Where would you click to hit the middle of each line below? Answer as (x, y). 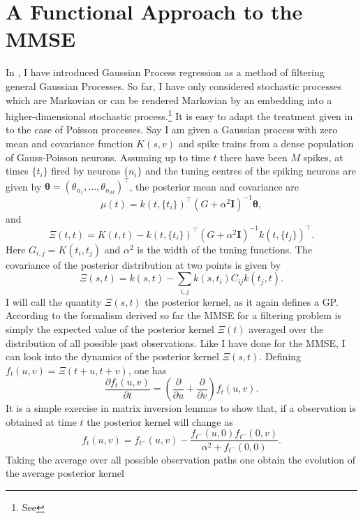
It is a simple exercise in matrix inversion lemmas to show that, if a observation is (181, 408)
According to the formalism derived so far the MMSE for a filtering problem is (173, 315)
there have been (254, 157)
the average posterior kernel (65, 473)
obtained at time (41, 421)
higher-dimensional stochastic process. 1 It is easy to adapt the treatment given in (179, 115)
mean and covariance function (69, 143)
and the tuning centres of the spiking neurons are (251, 171)
